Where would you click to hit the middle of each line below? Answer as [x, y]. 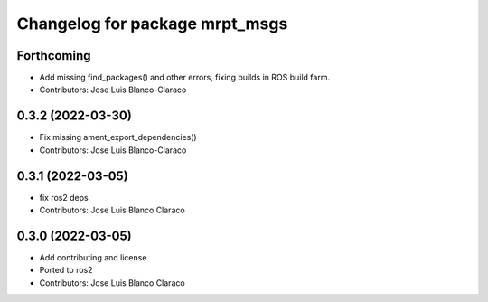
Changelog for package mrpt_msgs [152, 24]
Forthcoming [54, 56]
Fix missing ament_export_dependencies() [118, 137]
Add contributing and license [93, 257]
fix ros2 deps [64, 197]
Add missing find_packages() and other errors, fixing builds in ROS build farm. [184, 78]
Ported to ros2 [66, 270]
